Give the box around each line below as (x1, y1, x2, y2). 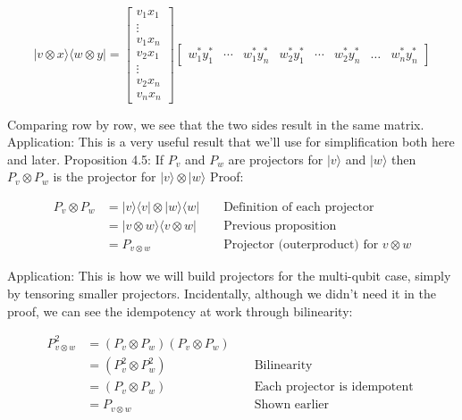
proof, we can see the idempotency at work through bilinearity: (7, 301, 353, 320)
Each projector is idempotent (254, 381, 414, 394)
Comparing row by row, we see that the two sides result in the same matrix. (7, 114, 424, 133)
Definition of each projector (223, 200, 374, 214)
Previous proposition (223, 219, 337, 232)
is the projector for (53, 167, 156, 186)
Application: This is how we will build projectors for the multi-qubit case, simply (7, 266, 451, 285)
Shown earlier (254, 399, 330, 412)
